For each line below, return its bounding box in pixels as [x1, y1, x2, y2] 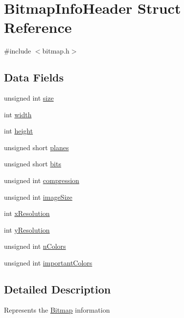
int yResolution [4, 224, 50, 235]
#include [4, 46, 31, 56]
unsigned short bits [4, 159, 61, 169]
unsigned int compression [4, 175, 79, 185]
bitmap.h [42, 46, 69, 56]
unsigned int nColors [4, 241, 66, 251]
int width [4, 109, 32, 119]
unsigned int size [4, 93, 54, 103]
